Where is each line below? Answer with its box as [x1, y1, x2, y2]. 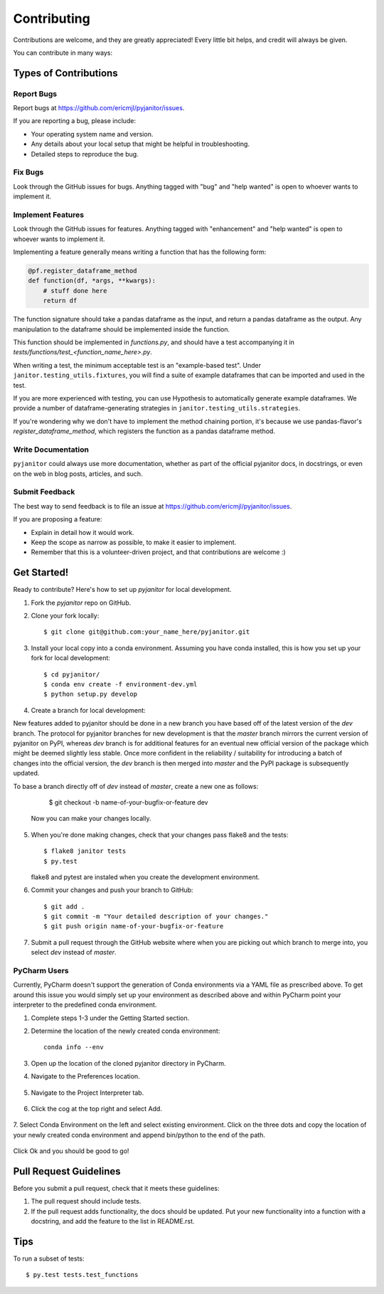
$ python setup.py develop [43, 690, 138, 699]
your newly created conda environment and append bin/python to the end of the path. [13, 1130, 266, 1139]
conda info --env [43, 1043, 104, 1051]
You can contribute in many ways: [13, 48, 113, 57]
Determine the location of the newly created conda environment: [31, 1027, 220, 1035]
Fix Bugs [13, 167, 44, 177]
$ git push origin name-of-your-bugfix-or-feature [43, 922, 224, 930]
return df [43, 297, 78, 305]
